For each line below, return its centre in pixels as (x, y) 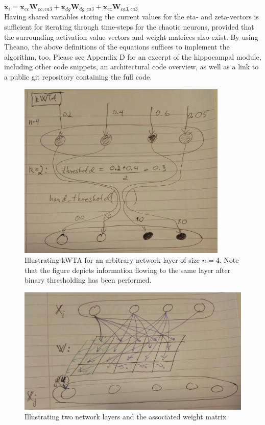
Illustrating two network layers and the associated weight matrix (126, 417)
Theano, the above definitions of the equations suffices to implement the (117, 47)
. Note (229, 260)
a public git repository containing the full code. (78, 77)
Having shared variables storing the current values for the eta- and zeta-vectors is (131, 17)
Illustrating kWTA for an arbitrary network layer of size (112, 260)
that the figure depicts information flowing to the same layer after (128, 270)
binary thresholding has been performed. (88, 280)
